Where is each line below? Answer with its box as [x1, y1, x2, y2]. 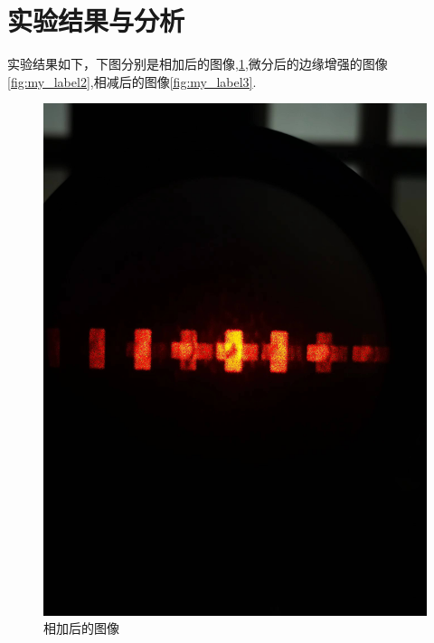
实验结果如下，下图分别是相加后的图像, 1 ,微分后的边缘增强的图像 [7, 54, 388, 73]
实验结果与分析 [7, 2, 185, 39]
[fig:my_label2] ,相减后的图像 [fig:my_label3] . [7, 72, 257, 91]
